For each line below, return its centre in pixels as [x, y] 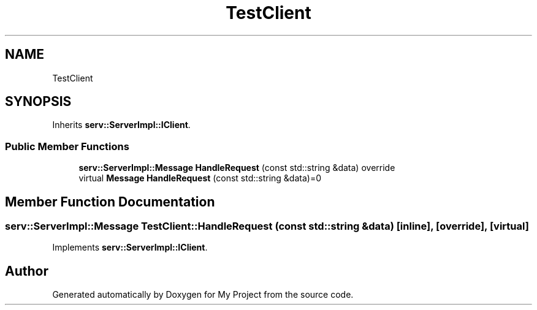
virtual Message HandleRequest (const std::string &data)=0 [200, 178]
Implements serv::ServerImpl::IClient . [130, 248]
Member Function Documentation [110, 202]
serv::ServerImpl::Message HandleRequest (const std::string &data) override [237, 168]
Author [27, 271]
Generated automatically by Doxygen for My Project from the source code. [203, 295]
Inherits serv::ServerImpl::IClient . [121, 125]
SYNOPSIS [38, 102]
